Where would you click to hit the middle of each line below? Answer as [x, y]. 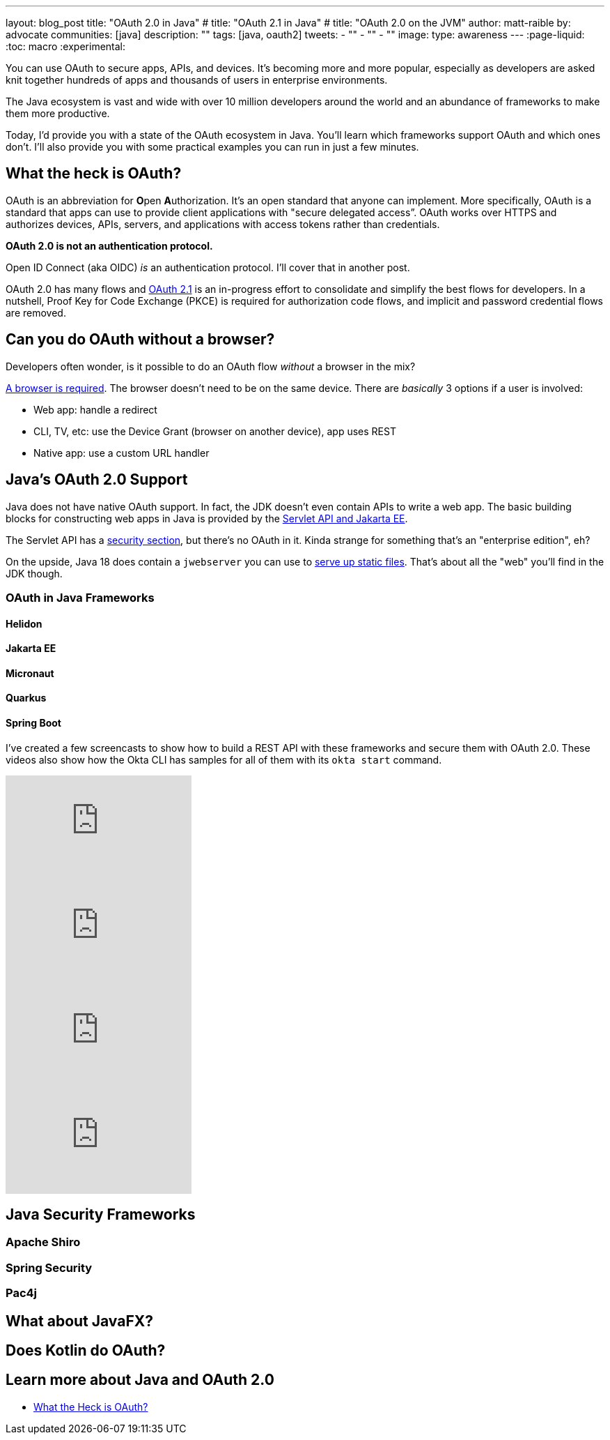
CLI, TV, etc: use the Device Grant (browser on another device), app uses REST [215, 431]
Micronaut [30, 673]
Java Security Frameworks [101, 1214]
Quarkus [26, 698]
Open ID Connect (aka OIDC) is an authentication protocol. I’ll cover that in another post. [208, 267]
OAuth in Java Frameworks [80, 597]
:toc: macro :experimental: [66, 46]
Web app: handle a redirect [95, 409]
